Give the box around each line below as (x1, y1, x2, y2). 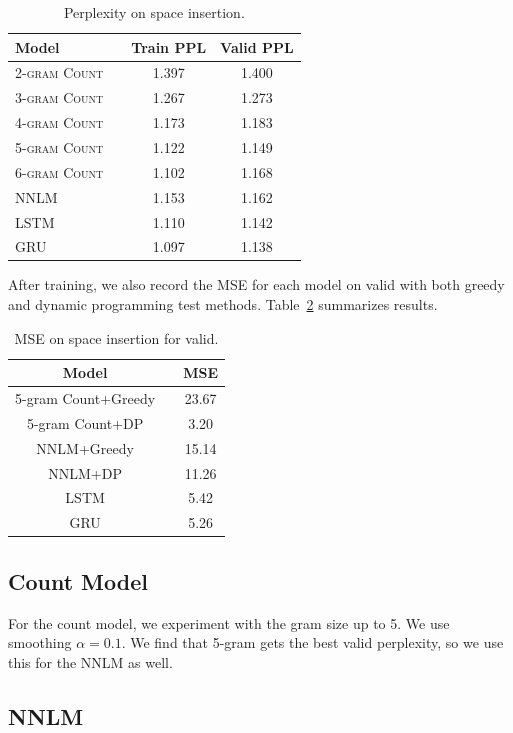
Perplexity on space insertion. (63, 2, 245, 22)
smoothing (8, 632, 72, 653)
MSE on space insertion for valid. (14, 327, 219, 348)
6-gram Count (15, 161, 104, 182)
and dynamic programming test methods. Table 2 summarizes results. (8, 294, 438, 315)
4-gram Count (15, 112, 104, 133)
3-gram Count (15, 87, 104, 108)
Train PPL (131, 36, 207, 57)
